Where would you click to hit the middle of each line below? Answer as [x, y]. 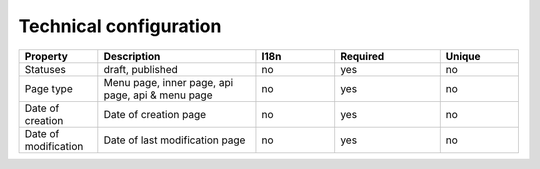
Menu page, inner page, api [168, 82]
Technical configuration [120, 26]
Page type [49, 88]
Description [132, 56]
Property [46, 56]
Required [362, 56]
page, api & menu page [158, 95]
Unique [463, 56]
